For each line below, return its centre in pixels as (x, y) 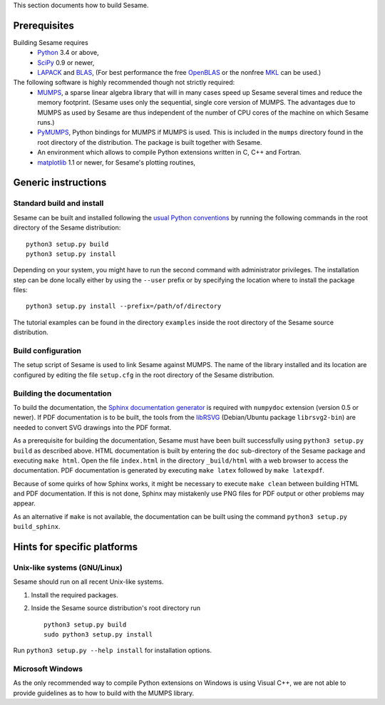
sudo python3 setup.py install (98, 634)
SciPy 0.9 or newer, (66, 62)
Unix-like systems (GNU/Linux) (68, 568)
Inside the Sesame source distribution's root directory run (116, 608)
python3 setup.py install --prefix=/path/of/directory (124, 306)
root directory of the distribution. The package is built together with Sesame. (150, 142)
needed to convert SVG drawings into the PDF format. (92, 427)
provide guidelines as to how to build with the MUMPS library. (104, 693)
